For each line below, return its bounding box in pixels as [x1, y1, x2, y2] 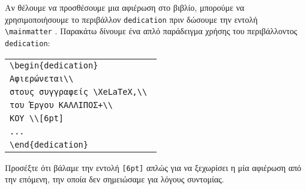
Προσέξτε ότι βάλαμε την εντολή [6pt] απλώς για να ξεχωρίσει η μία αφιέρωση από [5, 161, 302, 173]
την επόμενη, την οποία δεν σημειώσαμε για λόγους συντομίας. [5, 173, 224, 185]
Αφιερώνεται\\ [10, 73, 74, 83]
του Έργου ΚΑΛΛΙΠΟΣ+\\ [10, 100, 113, 110]
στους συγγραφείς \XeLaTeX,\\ [10, 86, 148, 97]
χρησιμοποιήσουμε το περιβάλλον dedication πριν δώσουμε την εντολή [5, 13, 258, 25]
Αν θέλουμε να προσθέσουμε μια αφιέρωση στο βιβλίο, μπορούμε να [5, 1, 245, 13]
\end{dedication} [10, 139, 88, 149]
